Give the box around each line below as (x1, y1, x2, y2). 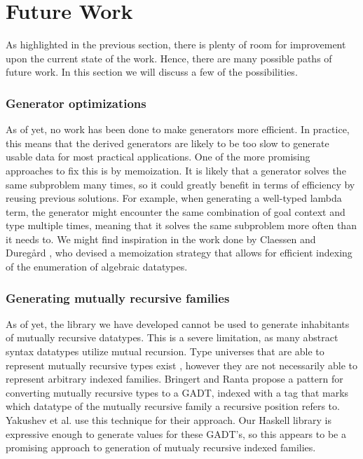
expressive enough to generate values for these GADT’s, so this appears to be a (6, 426, 346, 441)
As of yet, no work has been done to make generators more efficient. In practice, (6, 122, 350, 137)
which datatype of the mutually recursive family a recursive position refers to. (6, 399, 340, 413)
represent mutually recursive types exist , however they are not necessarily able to (6, 357, 357, 372)
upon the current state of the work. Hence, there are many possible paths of (6, 50, 332, 65)
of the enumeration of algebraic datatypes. (6, 259, 188, 274)
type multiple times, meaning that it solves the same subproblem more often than (6, 218, 357, 233)
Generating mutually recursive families (6, 289, 230, 306)
